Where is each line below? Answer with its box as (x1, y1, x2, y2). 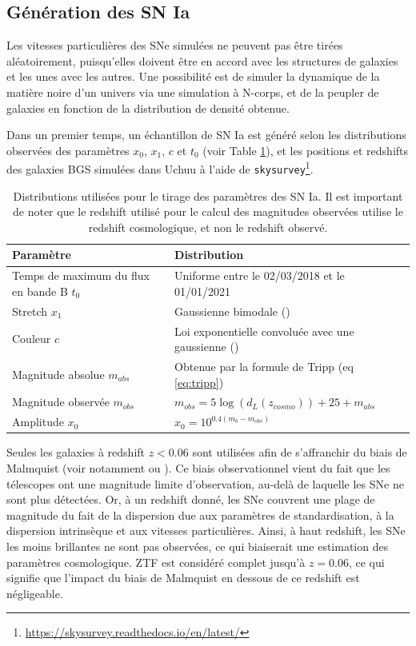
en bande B (12, 282, 68, 299)
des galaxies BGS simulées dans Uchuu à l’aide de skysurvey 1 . (6, 158, 314, 177)
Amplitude (12, 413, 64, 430)
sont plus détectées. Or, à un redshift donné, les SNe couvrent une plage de (6, 491, 375, 508)
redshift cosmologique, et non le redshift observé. (88, 218, 328, 235)
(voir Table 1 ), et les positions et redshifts (202, 142, 409, 158)
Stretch (12, 302, 47, 319)
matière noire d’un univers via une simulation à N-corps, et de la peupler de (6, 83, 379, 100)
